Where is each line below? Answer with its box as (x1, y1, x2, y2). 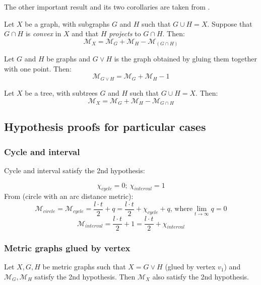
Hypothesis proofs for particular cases (4, 119, 206, 134)
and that (72, 28, 99, 39)
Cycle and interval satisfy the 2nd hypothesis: (4, 165, 145, 175)
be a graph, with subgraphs (25, 18, 110, 29)
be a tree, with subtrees (25, 87, 98, 98)
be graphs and (46, 53, 91, 64)
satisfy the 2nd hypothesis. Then (34, 271, 136, 281)
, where (170, 205, 193, 213)
